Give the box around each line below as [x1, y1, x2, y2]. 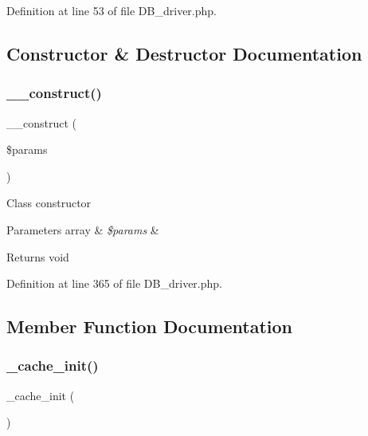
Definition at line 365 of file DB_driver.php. [6, 275, 222, 292]
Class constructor [6, 194, 92, 211]
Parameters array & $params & [6, 221, 159, 238]
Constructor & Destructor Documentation [6, 41, 362, 65]
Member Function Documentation [6, 314, 293, 339]
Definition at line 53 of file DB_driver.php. [6, 2, 217, 18]
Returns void [6, 248, 69, 265]
